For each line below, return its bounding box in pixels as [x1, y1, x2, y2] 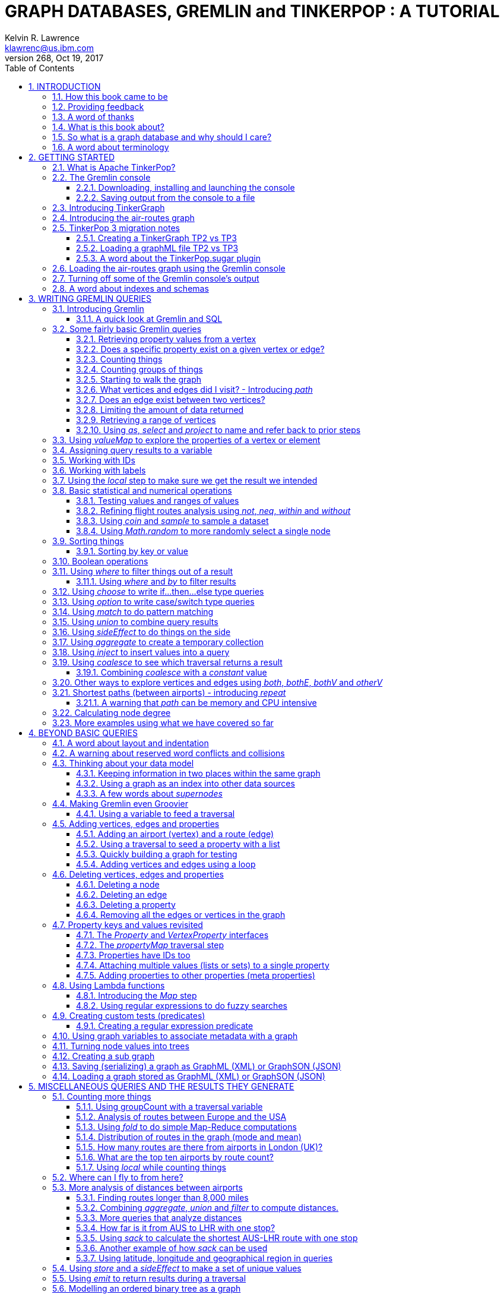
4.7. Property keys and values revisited [52, 919, 203, 930]
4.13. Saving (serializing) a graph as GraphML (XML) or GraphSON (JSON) [52, 1061, 341, 1071]
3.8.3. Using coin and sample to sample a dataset [76, 515, 269, 526]
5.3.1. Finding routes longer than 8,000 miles [76, 1192, 249, 1203]
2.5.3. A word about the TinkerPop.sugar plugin [76, 253, 261, 263]
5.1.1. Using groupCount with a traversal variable [76, 1101, 263, 1112]
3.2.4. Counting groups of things [76, 364, 203, 374]
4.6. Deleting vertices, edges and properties [52, 869, 224, 879]
